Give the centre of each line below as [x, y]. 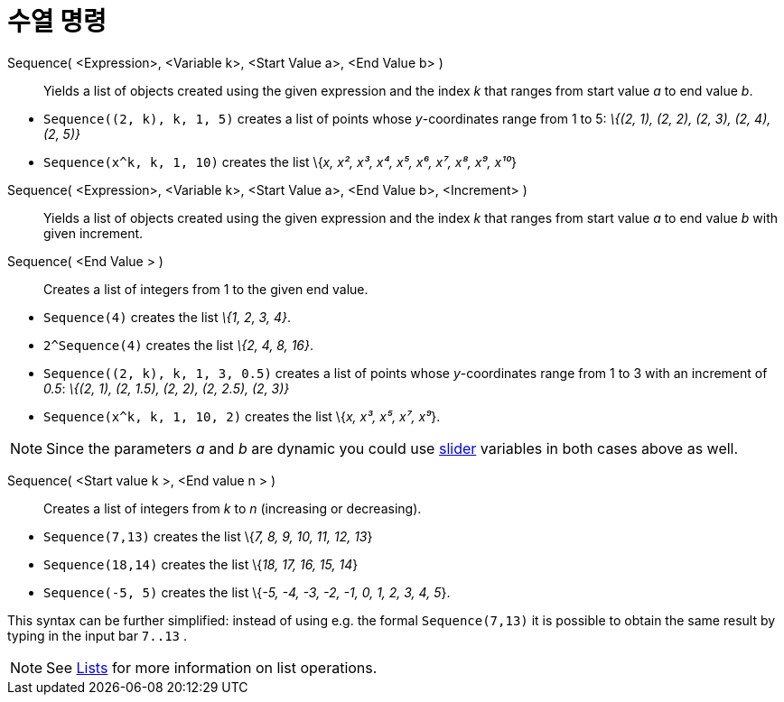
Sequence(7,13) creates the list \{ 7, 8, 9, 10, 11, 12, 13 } [208, 536]
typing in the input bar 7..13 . [97, 635]
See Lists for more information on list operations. [212, 667]
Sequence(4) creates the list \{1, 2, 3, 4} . [167, 317]
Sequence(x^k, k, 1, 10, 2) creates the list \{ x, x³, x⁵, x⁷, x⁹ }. [242, 416]
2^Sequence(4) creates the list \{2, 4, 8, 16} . [179, 345]
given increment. [93, 233]
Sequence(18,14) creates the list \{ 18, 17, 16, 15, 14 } [201, 564]
